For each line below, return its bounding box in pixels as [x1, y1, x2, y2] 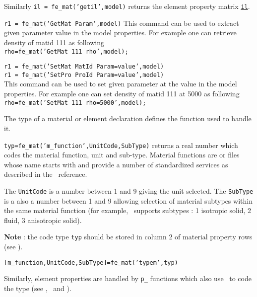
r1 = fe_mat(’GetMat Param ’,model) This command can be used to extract [4, 17, 239, 28]
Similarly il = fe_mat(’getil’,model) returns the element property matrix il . [4, 1, 250, 11]
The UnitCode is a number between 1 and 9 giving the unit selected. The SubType [4, 185, 254, 196]
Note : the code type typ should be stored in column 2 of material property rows [4, 231, 253, 242]
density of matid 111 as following [4, 37, 104, 47]
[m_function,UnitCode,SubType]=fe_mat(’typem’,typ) [4, 259, 178, 266]
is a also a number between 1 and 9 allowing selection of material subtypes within [4, 195, 253, 206]
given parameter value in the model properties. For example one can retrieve [4, 27, 237, 38]
